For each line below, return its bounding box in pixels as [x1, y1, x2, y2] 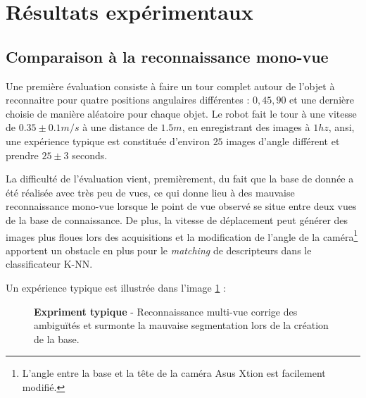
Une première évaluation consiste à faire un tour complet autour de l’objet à [6, 78, 335, 93]
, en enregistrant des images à [182, 120, 310, 135]
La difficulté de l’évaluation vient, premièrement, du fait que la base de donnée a [6, 171, 354, 186]
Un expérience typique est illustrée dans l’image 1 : [6, 280, 226, 294]
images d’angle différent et [226, 133, 340, 148]
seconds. [72, 147, 108, 162]
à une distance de [82, 120, 158, 135]
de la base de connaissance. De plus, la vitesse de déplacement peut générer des [6, 212, 348, 227]
